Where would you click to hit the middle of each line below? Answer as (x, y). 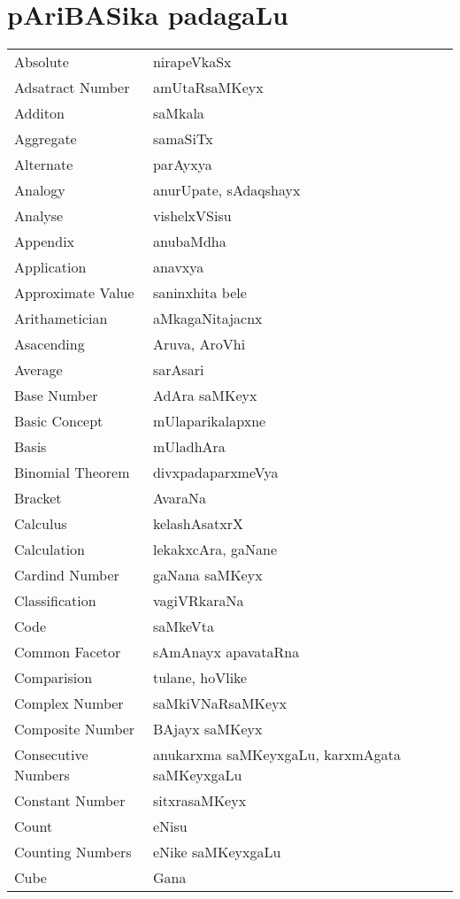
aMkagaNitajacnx (207, 319)
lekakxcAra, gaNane (215, 549)
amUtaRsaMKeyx (208, 88)
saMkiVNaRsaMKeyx (220, 703)
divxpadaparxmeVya (215, 473)
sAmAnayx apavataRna (226, 652)
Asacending (50, 344)
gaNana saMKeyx (207, 575)
